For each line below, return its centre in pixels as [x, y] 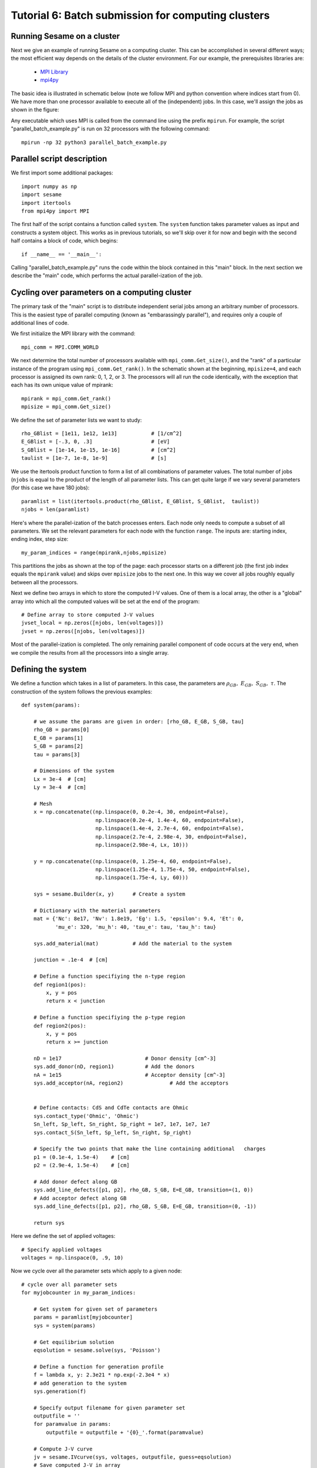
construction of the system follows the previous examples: [82, 691]
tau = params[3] [57, 754]
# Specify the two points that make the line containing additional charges [149, 1149]
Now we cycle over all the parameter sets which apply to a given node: [96, 1271]
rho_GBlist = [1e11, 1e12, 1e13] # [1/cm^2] [102, 433]
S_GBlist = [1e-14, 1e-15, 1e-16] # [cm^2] [99, 450]
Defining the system [49, 669]
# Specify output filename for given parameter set [109, 1408]
